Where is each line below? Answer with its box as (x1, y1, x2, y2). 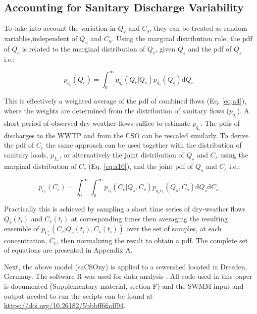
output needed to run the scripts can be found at (4, 290, 153, 301)
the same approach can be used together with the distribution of (46, 140, 242, 150)
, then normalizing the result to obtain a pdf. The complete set (56, 235, 248, 245)
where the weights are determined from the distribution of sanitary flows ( (4, 105, 229, 116)
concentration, (4, 235, 47, 245)
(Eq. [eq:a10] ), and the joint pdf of (88, 160, 193, 171)
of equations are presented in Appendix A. (4, 245, 133, 255)
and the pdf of (188, 43, 232, 53)
